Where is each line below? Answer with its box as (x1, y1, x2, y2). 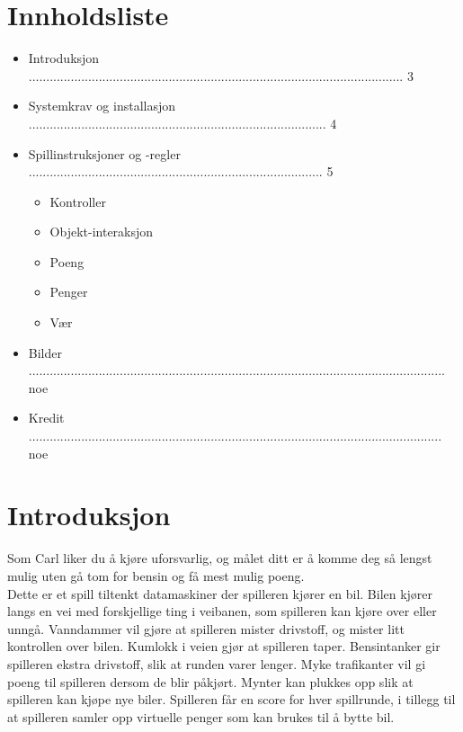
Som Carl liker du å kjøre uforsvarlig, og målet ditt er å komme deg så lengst (7, 549, 432, 567)
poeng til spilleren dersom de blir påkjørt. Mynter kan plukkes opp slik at (7, 672, 414, 691)
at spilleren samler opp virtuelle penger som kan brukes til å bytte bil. (7, 707, 395, 726)
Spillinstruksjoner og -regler (28, 144, 181, 163)
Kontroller (49, 192, 106, 210)
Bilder (28, 343, 62, 362)
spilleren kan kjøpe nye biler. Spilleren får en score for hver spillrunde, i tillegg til (7, 690, 456, 709)
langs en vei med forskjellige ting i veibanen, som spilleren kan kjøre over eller (7, 602, 437, 620)
